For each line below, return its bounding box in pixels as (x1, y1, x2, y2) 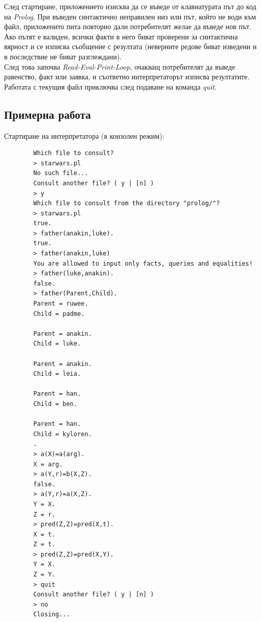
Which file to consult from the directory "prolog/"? (33, 200, 220, 207)
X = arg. (33, 460, 63, 468)
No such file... (33, 169, 88, 177)
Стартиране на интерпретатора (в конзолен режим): (4, 130, 164, 141)
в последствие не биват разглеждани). (4, 51, 122, 61)
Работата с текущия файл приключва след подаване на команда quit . (4, 81, 217, 92)
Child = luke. (33, 340, 81, 348)
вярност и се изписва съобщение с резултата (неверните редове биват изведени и (4, 41, 257, 52)
